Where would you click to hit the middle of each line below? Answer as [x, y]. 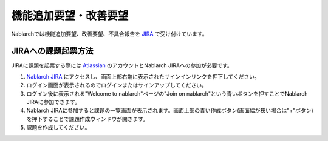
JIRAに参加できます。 [53, 102]
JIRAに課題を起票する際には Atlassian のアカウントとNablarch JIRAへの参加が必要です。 [122, 65]
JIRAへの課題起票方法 [52, 51]
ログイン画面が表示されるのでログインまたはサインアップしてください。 [117, 85]
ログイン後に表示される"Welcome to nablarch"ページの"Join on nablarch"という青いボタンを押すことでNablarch [167, 93]
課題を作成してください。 [58, 128]
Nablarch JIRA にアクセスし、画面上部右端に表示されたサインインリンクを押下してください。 [143, 76]
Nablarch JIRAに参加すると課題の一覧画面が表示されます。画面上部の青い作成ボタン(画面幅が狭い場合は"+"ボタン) [170, 110]
